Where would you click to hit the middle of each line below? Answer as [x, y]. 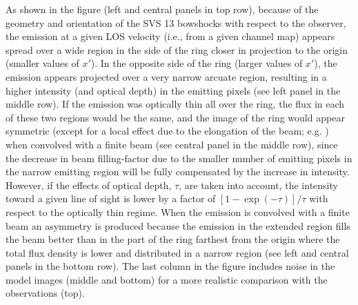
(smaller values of [42, 63]
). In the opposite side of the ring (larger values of [197, 63]
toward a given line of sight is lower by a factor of [111, 198]
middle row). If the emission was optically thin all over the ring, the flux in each [175, 104]
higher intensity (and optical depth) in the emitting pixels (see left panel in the [173, 90]
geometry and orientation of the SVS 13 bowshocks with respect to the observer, [176, 22]
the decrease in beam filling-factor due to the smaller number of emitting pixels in [179, 158]
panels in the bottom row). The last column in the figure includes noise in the [170, 266]
